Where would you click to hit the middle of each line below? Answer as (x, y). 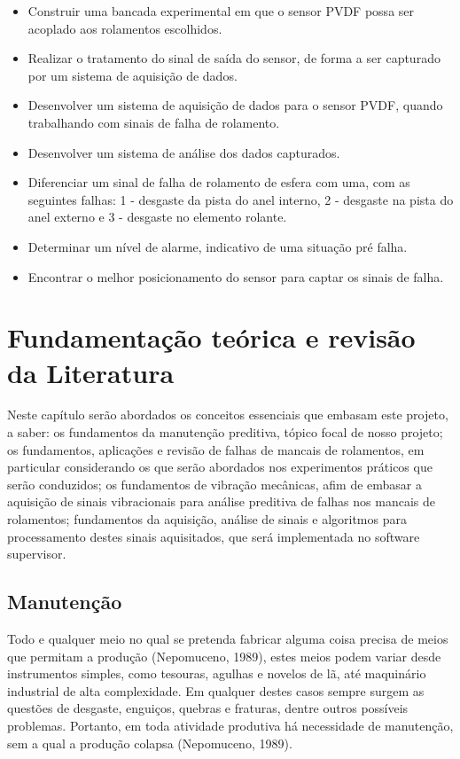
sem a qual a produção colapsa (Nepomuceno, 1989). (150, 743)
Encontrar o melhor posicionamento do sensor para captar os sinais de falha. (236, 276)
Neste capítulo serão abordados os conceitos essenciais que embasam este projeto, (228, 415)
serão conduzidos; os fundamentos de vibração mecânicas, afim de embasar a (214, 484)
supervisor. (37, 554)
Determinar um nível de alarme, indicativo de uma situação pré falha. (218, 246)
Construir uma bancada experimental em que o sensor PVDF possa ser (221, 11)
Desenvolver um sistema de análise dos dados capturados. (184, 152)
